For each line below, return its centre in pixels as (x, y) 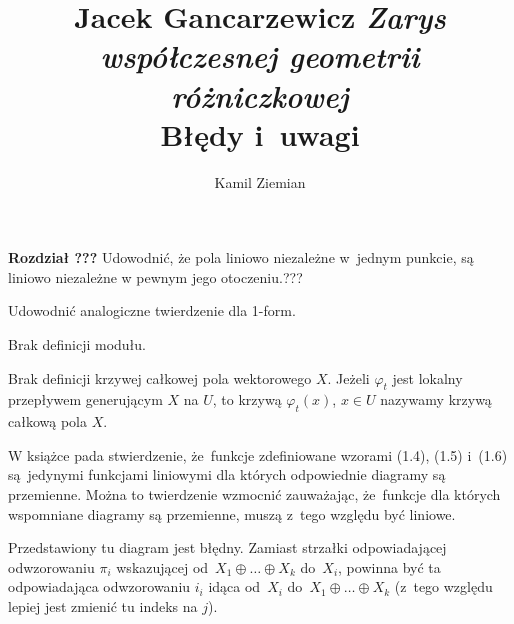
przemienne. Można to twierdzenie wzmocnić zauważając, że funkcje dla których (254, 494)
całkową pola (47, 421)
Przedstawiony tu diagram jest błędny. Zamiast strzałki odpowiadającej (227, 547)
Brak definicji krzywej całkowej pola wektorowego (160, 377)
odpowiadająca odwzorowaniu (99, 586)
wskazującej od (162, 566)
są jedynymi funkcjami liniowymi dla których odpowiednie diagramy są (227, 474)
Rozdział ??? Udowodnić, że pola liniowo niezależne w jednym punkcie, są (241, 257)
